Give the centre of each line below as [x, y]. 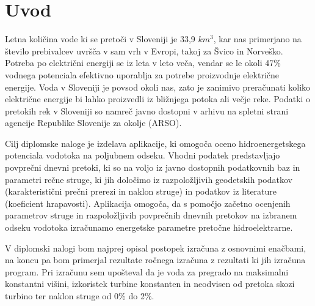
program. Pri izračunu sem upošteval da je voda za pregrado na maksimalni [147, 271]
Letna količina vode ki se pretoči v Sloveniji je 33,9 [100, 39]
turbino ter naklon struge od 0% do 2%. [80, 296]
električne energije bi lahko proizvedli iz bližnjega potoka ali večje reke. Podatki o [158, 99]
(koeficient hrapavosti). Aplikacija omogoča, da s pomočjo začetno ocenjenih [148, 203]
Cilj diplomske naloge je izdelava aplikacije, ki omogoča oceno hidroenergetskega [155, 143]
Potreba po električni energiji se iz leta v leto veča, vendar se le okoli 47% [143, 63]
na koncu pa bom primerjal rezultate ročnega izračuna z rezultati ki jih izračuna [155, 260]
